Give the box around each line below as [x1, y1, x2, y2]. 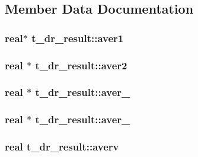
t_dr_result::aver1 [31, 30, 124, 45]
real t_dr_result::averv [5, 139, 119, 154]
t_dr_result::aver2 [35, 57, 127, 72]
